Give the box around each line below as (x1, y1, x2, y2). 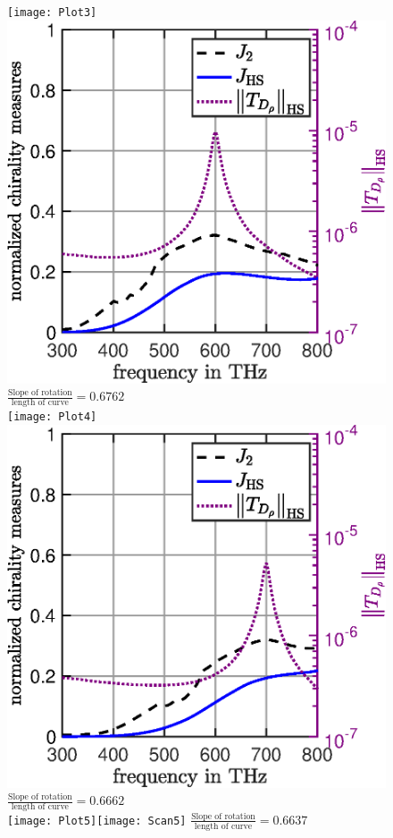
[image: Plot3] (7, 6, 97, 19)
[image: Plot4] (7, 410, 97, 423)
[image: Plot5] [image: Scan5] (7, 814, 187, 827)
